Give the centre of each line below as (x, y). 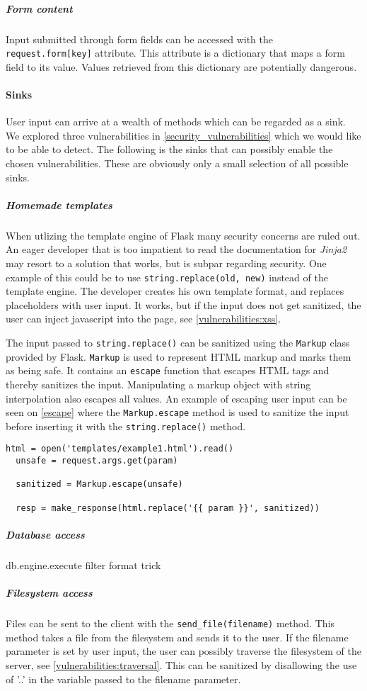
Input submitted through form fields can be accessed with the (139, 39)
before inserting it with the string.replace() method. (126, 426)
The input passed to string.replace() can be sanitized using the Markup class (178, 342)
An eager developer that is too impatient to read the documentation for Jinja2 (176, 249)
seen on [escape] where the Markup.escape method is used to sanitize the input (177, 412)
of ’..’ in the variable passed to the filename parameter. (123, 679)
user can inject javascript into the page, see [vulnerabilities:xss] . (144, 319)
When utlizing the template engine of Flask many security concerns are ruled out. (183, 235)
